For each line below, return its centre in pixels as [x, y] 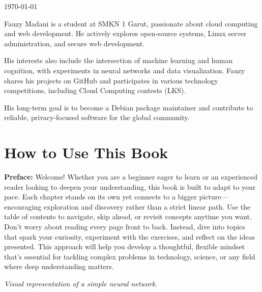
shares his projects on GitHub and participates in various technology [111, 80]
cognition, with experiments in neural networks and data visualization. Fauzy [125, 70]
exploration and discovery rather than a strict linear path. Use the [147, 206]
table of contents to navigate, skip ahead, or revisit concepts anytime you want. [128, 216]
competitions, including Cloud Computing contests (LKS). [95, 90]
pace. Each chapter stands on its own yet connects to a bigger [100, 197]
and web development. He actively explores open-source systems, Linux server [125, 33]
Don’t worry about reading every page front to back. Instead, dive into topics [125, 227]
